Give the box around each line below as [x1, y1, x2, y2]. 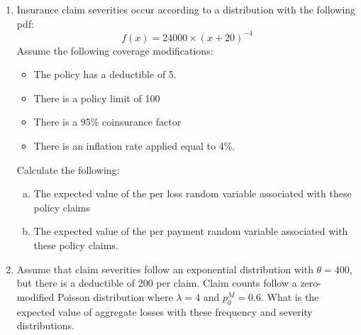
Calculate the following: [16, 162, 120, 177]
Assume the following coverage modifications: [16, 43, 213, 57]
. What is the [260, 289, 319, 304]
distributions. [16, 318, 74, 333]
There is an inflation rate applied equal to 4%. [33, 138, 235, 153]
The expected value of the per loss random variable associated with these [33, 186, 352, 201]
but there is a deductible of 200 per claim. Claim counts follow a [16, 275, 297, 290]
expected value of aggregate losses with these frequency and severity [16, 304, 313, 319]
